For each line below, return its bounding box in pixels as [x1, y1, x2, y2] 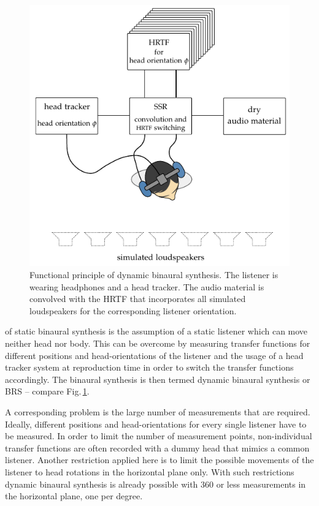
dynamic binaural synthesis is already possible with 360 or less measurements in [5, 477, 306, 490]
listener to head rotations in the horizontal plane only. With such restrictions [5, 465, 294, 478]
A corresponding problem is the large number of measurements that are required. [5, 405, 310, 418]
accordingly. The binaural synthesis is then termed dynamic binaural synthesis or [5, 372, 310, 385]
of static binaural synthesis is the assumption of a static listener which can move [5, 325, 308, 338]
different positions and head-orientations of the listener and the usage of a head [5, 349, 304, 361]
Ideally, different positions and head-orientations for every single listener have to [5, 417, 307, 430]
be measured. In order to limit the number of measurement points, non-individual [5, 429, 312, 442]
